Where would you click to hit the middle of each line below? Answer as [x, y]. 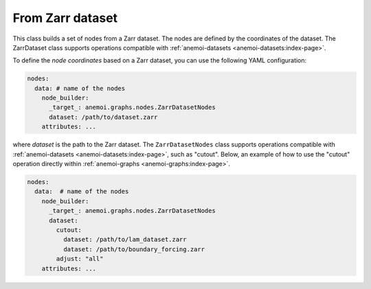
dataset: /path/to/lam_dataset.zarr [125, 240]
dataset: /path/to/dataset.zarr [103, 117]
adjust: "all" [80, 259]
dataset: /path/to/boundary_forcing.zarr [134, 249]
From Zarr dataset [65, 18]
